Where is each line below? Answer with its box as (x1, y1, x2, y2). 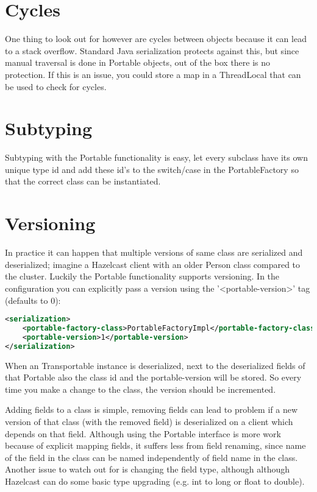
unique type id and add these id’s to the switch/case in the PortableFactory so (5, 163, 299, 175)
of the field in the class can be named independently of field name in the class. (5, 451, 298, 463)
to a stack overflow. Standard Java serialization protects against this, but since (5, 44, 299, 57)
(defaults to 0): (5, 293, 61, 306)
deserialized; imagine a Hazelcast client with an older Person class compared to (5, 258, 301, 270)
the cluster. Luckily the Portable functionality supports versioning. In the (5, 270, 280, 283)
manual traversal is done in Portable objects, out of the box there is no (5, 56, 271, 69)
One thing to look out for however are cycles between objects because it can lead (5, 32, 307, 45)
